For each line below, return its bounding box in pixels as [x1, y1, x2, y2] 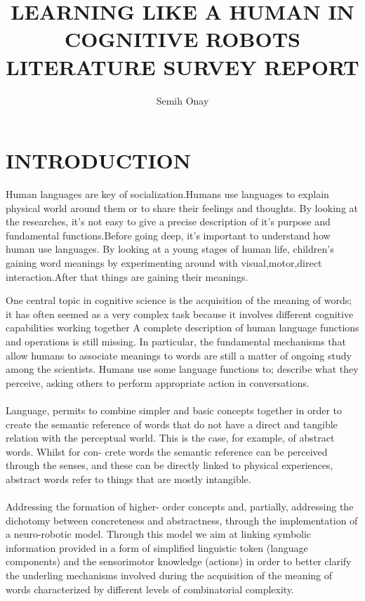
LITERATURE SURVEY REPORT [6, 52, 359, 81]
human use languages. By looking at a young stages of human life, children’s [6, 242, 334, 256]
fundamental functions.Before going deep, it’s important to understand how [6, 227, 331, 242]
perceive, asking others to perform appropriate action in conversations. [6, 375, 310, 390]
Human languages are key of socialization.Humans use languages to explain [6, 187, 329, 202]
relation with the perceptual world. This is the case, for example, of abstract [6, 430, 335, 445]
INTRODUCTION [6, 146, 192, 175]
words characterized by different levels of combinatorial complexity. [6, 581, 294, 596]
